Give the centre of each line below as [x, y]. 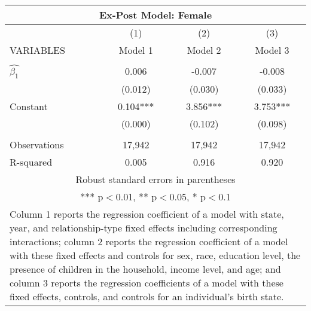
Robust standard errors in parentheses [155, 179]
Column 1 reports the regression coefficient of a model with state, [147, 214]
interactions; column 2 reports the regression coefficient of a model [149, 241]
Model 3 [272, 50]
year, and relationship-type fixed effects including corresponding [144, 227]
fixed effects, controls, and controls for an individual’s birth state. [147, 296]
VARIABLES [37, 50]
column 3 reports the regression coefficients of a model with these [147, 282]
